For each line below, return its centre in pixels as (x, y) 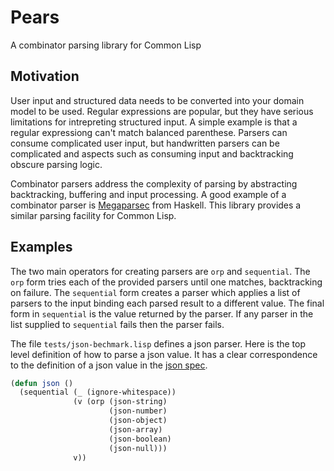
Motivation (45, 76)
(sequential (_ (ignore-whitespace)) (98, 392)
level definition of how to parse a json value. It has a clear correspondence (164, 354)
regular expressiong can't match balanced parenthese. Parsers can (149, 132)
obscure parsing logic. (56, 164)
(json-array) (135, 429)
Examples (41, 247)
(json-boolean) (140, 439)
